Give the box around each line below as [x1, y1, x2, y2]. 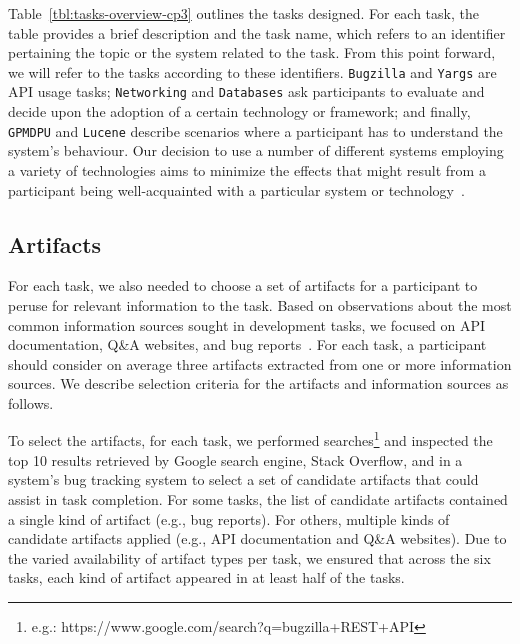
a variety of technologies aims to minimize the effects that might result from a [8, 159, 486, 180]
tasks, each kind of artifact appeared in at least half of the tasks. [8, 567, 405, 588]
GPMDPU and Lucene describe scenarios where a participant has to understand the [8, 120, 503, 141]
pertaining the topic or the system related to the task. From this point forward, [8, 42, 496, 63]
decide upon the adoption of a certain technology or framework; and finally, [8, 101, 471, 122]
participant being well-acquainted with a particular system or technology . [8, 179, 465, 200]
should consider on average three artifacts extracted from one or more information [8, 353, 512, 374]
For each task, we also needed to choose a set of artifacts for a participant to [8, 275, 478, 296]
